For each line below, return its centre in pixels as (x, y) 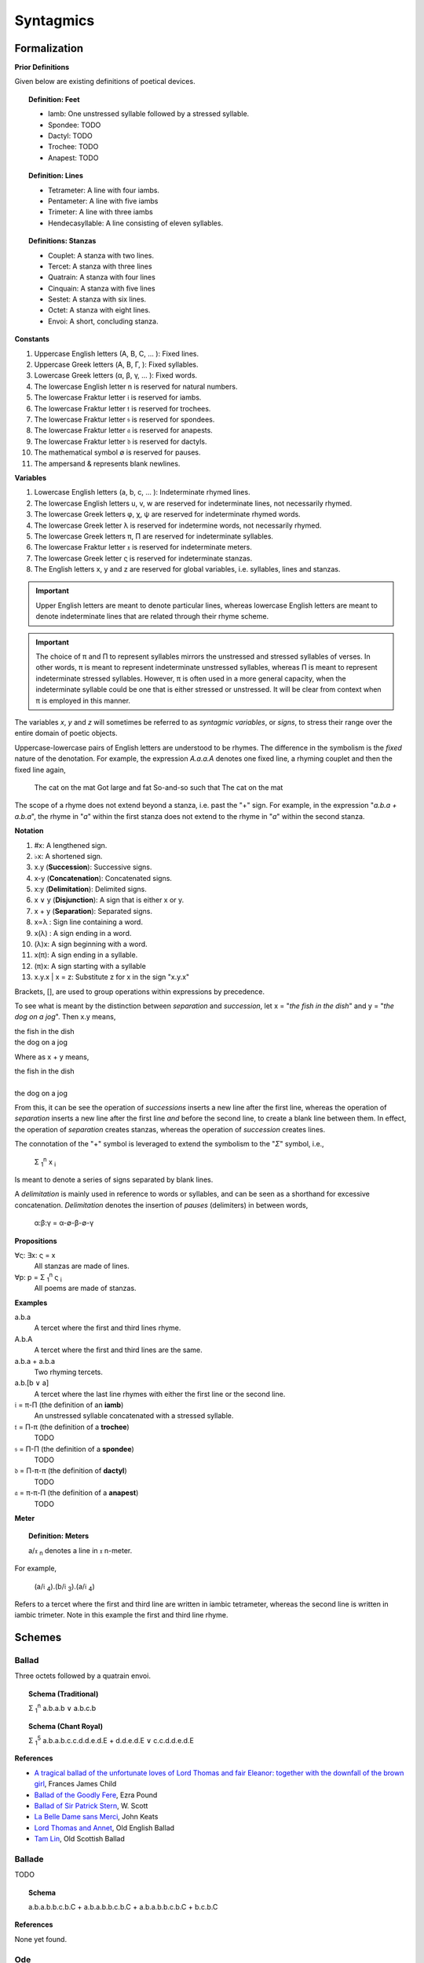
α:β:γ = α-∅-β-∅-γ (64, 1223)
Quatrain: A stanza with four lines (102, 277)
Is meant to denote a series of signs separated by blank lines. (114, 1180)
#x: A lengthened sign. (71, 845)
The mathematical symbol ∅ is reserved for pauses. (117, 452)
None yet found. (40, 1939)
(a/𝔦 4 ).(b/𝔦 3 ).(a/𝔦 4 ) (64, 1587)
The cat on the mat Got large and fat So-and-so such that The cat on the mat (159, 787)
